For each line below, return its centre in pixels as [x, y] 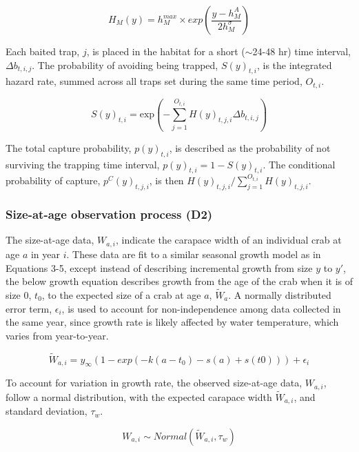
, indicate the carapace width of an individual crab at [229, 240]
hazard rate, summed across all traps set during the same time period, [154, 81]
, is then [166, 180]
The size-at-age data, [50, 240]
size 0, [19, 294]
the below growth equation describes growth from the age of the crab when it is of [179, 281]
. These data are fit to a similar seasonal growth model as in [194, 254]
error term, [29, 308]
